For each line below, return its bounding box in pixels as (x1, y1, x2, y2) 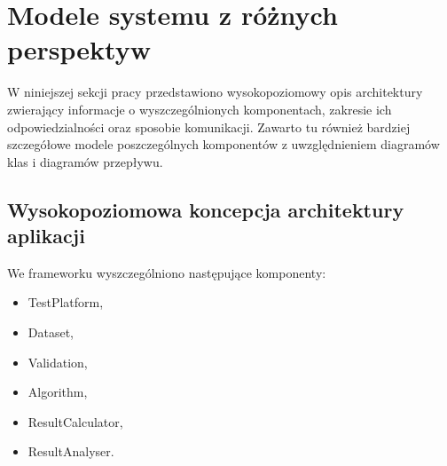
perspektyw (7, 31, 151, 67)
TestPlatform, (27, 293, 104, 312)
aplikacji (7, 222, 85, 249)
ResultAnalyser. (27, 442, 114, 461)
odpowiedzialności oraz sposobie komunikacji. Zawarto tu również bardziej (7, 117, 411, 136)
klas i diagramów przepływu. (7, 152, 163, 170)
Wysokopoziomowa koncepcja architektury (7, 195, 404, 223)
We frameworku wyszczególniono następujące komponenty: (7, 263, 326, 281)
